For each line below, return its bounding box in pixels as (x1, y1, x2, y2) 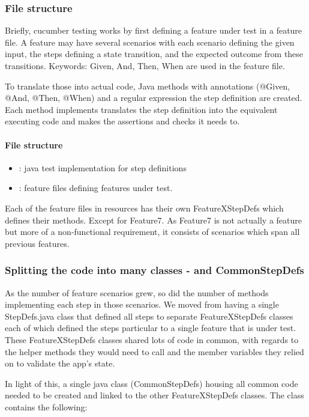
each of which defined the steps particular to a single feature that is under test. (5, 321, 296, 334)
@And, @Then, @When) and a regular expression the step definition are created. (5, 91, 302, 104)
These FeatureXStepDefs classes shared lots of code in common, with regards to (5, 333, 299, 345)
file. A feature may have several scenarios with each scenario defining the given (5, 35, 295, 48)
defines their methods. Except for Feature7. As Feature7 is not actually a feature (5, 213, 302, 226)
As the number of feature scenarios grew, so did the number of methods (5, 286, 269, 299)
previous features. (5, 237, 70, 249)
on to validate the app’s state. (5, 357, 115, 370)
